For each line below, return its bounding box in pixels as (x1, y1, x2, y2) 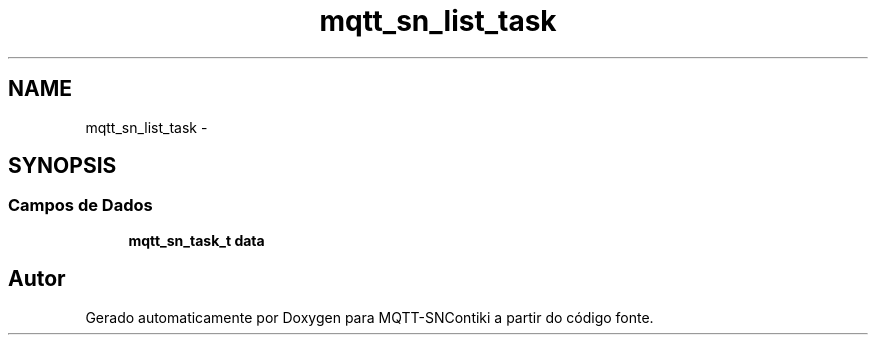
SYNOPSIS (8, 153, 117, 179)
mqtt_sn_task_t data (128, 231, 265, 249)
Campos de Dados (8, 195, 153, 216)
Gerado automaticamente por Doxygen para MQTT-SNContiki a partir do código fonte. (85, 308, 654, 326)
